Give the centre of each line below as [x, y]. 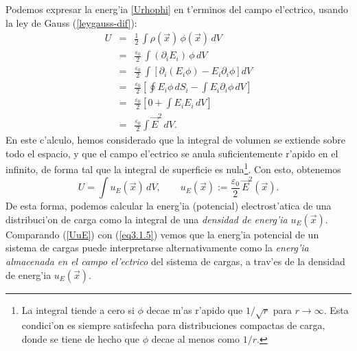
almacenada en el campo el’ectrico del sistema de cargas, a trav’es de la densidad [175, 261]
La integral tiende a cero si [78, 309]
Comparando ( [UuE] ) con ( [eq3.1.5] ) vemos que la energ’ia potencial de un [162, 234]
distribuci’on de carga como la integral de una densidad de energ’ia [147, 219]
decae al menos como [196, 338]
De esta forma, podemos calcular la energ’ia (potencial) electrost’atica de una [169, 206]
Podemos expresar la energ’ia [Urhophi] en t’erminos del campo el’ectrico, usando [177, 9]
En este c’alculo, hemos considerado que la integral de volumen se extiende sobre [175, 140]
